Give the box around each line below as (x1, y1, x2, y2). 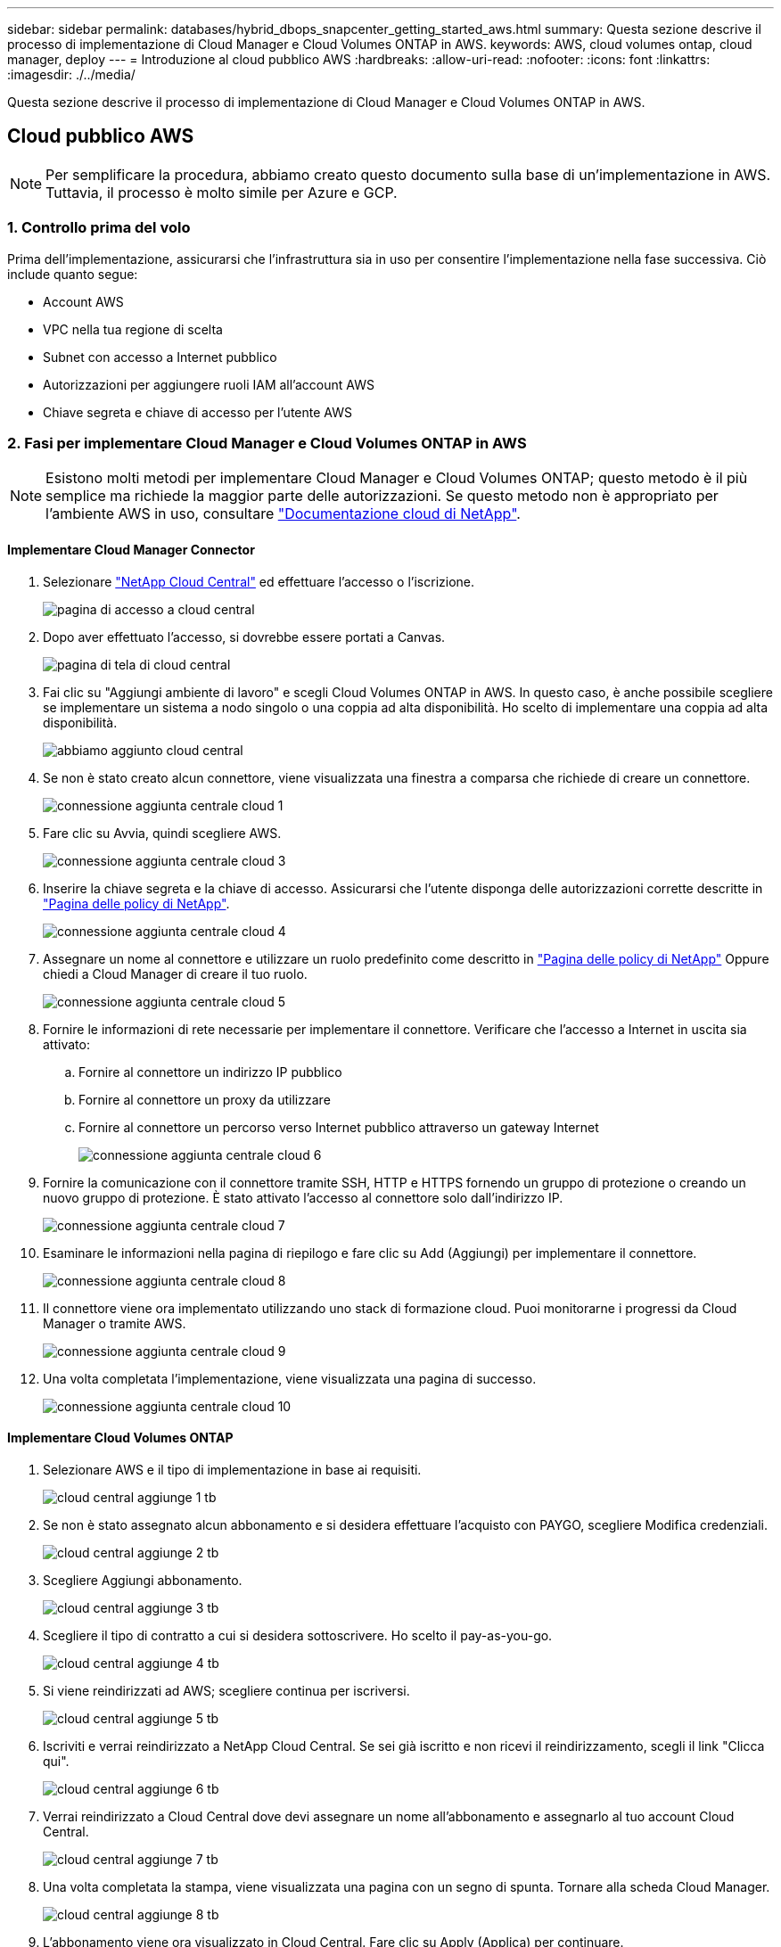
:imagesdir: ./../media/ (7, 67, 136, 82)
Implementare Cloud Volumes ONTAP (7, 1430, 234, 1446)
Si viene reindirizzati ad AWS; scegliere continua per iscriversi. (43, 1682, 410, 1698)
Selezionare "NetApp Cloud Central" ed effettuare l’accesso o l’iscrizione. (43, 573, 475, 589)
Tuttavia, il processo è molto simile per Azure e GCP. (45, 183, 398, 201)
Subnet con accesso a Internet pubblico (43, 349, 277, 365)
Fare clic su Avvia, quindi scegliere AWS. (43, 825, 282, 841)
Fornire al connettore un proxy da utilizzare (78, 1091, 331, 1107)
